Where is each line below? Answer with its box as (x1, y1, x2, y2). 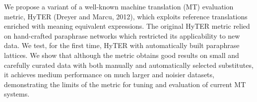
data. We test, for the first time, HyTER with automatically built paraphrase (4, 40, 240, 51)
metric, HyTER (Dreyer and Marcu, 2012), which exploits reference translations (4, 11, 248, 21)
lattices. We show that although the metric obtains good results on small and (4, 50, 239, 60)
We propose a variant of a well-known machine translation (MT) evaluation (4, 1, 234, 11)
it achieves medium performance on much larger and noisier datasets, (4, 69, 214, 80)
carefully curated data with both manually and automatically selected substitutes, (4, 59, 254, 70)
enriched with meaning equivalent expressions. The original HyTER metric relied (4, 21, 250, 31)
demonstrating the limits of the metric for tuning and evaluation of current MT (4, 79, 246, 89)
